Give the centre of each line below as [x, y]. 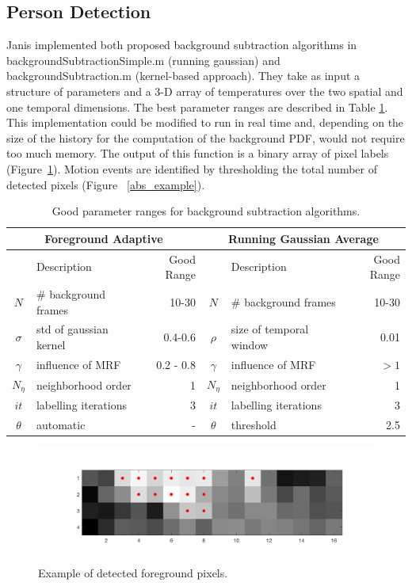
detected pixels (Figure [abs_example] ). [106, 184]
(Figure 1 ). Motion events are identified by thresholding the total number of [192, 168]
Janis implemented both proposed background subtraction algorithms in [182, 45]
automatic [61, 425]
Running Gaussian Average [303, 238]
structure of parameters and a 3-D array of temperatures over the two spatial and [205, 91]
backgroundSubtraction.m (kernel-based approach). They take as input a [183, 76]
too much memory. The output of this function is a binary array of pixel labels [198, 153]
